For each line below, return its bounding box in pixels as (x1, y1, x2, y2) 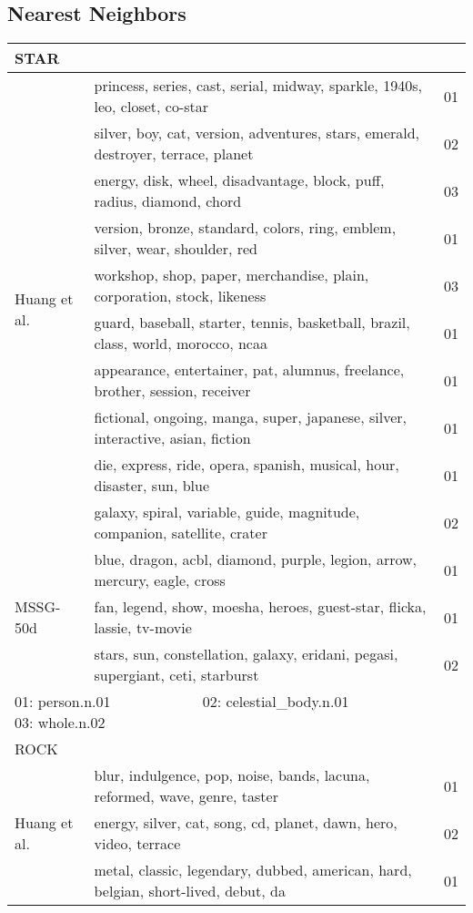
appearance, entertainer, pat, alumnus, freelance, (94, 359, 405, 381)
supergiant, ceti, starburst (94, 664, 259, 686)
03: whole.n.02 (15, 712, 106, 733)
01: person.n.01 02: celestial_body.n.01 (15, 691, 349, 713)
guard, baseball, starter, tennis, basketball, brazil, (94, 312, 410, 333)
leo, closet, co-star (94, 96, 209, 118)
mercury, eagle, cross (94, 569, 226, 591)
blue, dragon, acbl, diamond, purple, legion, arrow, (94, 549, 417, 570)
